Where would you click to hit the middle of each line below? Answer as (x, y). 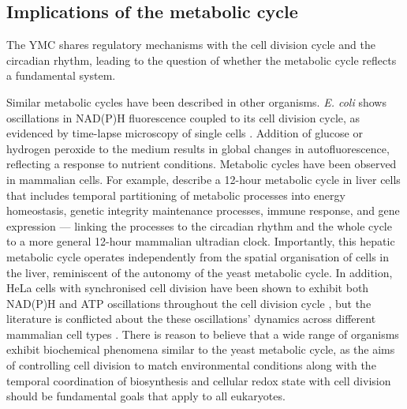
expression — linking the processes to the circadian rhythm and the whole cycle (199, 225)
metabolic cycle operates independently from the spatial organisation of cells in (198, 256)
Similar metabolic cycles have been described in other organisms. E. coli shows (196, 101)
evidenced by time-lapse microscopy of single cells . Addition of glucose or (185, 133)
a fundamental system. (61, 75)
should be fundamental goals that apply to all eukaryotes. (146, 396)
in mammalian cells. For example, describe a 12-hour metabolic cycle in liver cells (203, 179)
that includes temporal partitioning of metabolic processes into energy (176, 195)
